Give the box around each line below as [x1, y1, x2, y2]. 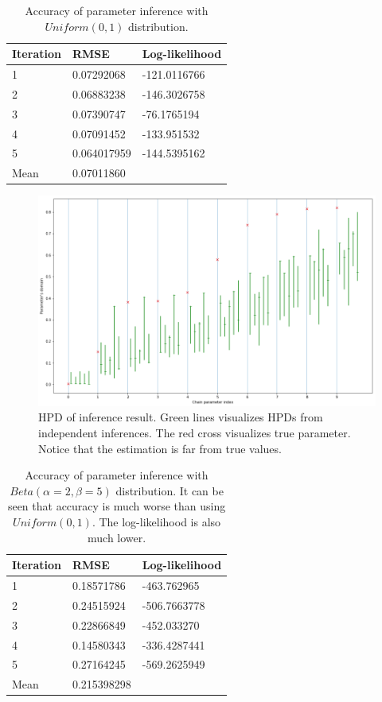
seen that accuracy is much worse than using [7, 498, 226, 514]
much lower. [88, 529, 146, 545]
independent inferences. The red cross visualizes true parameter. [38, 424, 351, 440]
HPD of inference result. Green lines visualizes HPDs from [38, 409, 323, 425]
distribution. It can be [115, 482, 224, 498]
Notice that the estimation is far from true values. [38, 440, 282, 456]
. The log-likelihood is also [92, 513, 221, 529]
